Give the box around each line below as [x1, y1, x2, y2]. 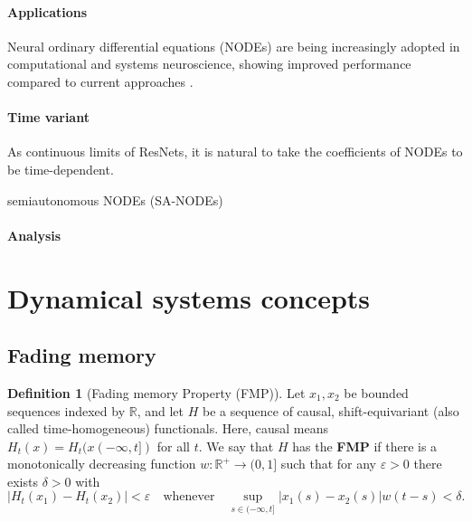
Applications [7, 2, 88, 21]
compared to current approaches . [7, 71, 194, 90]
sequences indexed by [7, 401, 126, 420]
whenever [163, 490, 215, 504]
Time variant [7, 108, 90, 127]
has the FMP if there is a [292, 436, 438, 455]
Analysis [7, 225, 61, 244]
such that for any [280, 454, 376, 473]
